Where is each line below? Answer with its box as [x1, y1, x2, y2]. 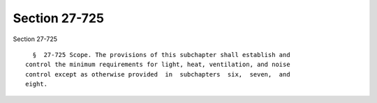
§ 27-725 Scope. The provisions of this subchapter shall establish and [32, 51, 290, 58]
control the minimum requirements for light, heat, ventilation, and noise [25, 61, 290, 69]
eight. [25, 80, 48, 88]
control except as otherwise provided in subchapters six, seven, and [25, 70, 290, 78]
